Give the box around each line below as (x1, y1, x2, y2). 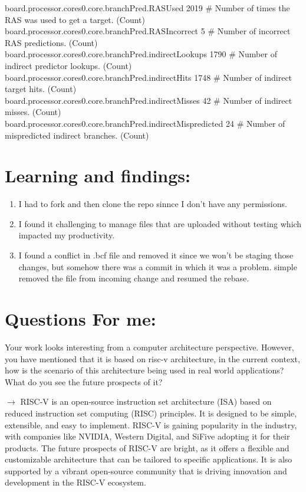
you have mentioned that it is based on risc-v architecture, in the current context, (5, 352, 300, 365)
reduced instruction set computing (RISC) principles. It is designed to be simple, (5, 406, 297, 419)
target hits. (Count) (5, 83, 77, 95)
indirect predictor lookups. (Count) (5, 59, 132, 71)
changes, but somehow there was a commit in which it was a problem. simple (18, 260, 297, 273)
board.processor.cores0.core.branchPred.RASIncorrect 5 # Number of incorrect (5, 25, 291, 37)
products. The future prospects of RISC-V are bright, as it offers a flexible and (5, 441, 289, 454)
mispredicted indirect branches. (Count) (5, 129, 149, 141)
